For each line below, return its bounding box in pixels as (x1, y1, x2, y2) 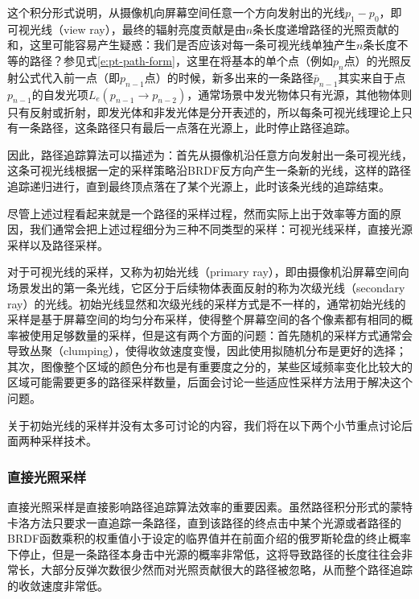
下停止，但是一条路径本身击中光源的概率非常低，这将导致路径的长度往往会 (7, 545, 401, 562)
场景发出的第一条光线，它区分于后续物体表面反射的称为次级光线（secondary (7, 279, 405, 295)
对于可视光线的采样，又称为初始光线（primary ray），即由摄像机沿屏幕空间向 (7, 263, 409, 280)
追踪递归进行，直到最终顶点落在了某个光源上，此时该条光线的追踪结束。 (7, 177, 390, 194)
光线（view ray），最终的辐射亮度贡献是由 (29, 20, 246, 37)
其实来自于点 (338, 68, 406, 85)
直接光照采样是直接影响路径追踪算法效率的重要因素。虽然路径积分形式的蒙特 (7, 498, 413, 515)
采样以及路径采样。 (7, 236, 109, 253)
